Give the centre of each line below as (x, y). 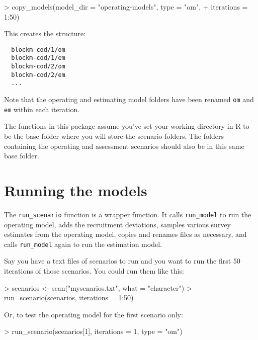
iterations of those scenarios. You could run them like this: (94, 270)
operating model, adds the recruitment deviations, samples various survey (117, 224)
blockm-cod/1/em (38, 58)
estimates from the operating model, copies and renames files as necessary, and (125, 234)
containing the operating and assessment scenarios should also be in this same (124, 146)
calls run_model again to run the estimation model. (83, 244)
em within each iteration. (42, 109)
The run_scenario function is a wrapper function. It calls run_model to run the (128, 214)
